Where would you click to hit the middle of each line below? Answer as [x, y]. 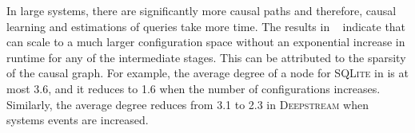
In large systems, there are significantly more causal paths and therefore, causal [202, 10]
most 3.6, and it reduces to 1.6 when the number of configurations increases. [194, 88]
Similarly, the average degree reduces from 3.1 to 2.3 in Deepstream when [188, 104]
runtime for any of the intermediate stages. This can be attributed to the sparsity [206, 57]
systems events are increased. [78, 120]
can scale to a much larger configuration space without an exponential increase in [206, 42]
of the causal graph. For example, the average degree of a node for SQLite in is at [207, 73]
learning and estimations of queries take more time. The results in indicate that [206, 26]
